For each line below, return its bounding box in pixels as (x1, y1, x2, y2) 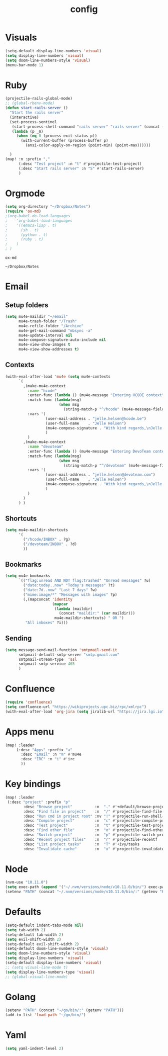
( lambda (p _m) (11, 129, 43, 134)
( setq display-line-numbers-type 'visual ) (5, 970, 95, 975)
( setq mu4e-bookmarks (5, 573, 50, 579)
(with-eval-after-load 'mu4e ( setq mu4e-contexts (5, 374, 111, 379)
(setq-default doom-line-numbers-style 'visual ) (5, 946, 108, 951)
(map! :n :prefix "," (5, 156, 50, 161)
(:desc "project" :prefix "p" (7, 800, 70, 805)
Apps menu (5, 726, 54, 737)
